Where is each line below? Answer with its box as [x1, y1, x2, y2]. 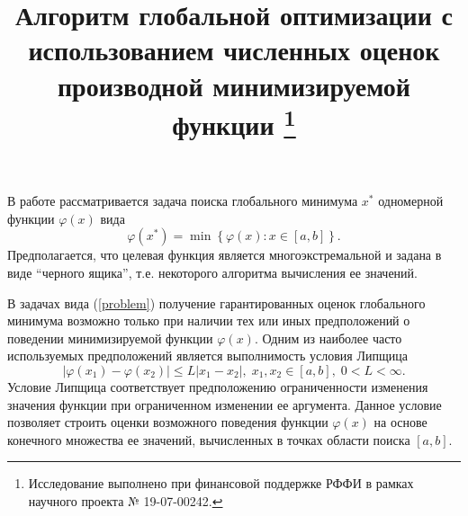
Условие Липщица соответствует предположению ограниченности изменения [7, 378, 428, 396]
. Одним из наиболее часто [254, 328, 402, 347]
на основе [373, 413, 427, 431]
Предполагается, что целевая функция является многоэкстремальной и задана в [7, 245, 442, 264]
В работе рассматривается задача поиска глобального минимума [7, 191, 358, 210]
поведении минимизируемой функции [7, 328, 213, 347]
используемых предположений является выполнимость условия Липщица [7, 346, 408, 365]
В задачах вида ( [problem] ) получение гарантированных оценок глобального [7, 293, 426, 312]
